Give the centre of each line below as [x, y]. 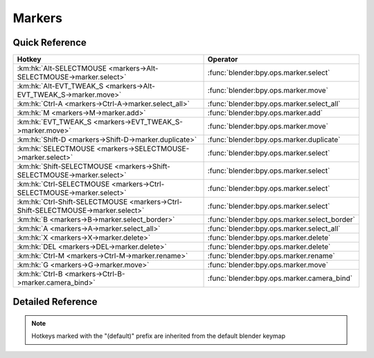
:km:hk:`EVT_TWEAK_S [54, 122]
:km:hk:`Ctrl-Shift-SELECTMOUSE [72, 202]
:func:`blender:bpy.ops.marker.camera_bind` [280, 279]
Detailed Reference [55, 302]
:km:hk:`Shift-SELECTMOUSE [65, 167]
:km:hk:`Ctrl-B [40, 274]
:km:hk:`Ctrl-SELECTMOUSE [63, 185]
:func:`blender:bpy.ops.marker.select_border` [282, 220]
